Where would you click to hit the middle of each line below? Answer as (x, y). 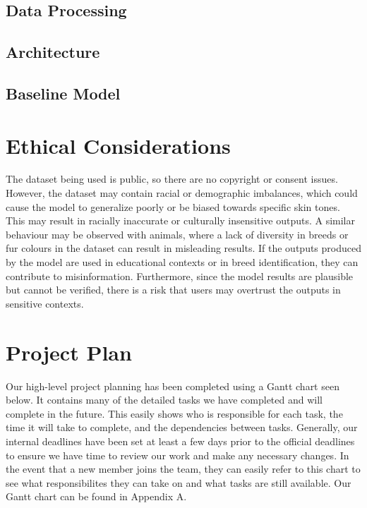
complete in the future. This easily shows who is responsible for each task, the (174, 413)
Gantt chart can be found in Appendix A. (96, 496)
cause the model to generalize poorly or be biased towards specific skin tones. (173, 206)
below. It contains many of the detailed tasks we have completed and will (164, 400)
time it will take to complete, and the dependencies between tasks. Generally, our (182, 427)
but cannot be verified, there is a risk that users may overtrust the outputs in (173, 290)
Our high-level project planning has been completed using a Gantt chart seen (173, 386)
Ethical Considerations (118, 145)
